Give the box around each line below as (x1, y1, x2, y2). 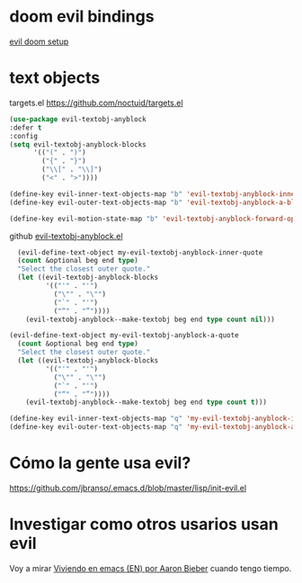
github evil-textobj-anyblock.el (9, 230, 123, 241)
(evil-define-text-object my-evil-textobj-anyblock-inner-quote (17, 247, 263, 257)
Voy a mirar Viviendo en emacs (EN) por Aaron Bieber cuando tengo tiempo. (9, 562, 292, 573)
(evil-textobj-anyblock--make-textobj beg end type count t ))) (25, 398, 268, 407)
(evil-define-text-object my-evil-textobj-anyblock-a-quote (9, 331, 240, 340)
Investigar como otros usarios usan (9, 515, 279, 534)
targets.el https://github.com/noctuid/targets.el (9, 97, 183, 108)
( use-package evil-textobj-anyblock (9, 114, 147, 123)
